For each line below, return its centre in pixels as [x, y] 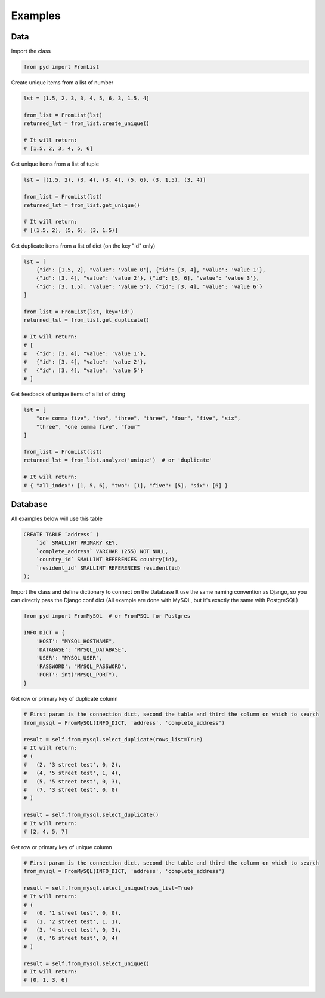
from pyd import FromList [61, 67]
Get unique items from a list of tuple [55, 164]
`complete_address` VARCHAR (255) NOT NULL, [102, 551]
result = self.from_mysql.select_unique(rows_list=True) [109, 888]
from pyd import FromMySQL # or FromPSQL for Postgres [107, 616]
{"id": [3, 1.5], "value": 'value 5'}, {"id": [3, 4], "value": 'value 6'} [149, 286]
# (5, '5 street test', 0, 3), [72, 781]
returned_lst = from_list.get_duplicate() [86, 320]
